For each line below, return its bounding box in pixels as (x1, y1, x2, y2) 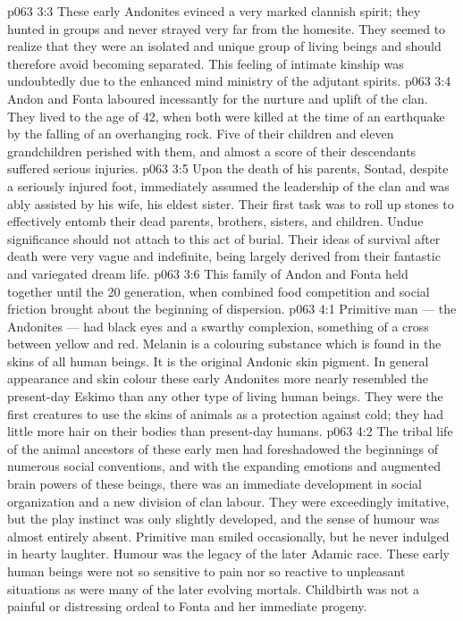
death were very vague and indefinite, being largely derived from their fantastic (7, 247, 441, 265)
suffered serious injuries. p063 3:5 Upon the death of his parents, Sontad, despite (7, 159, 449, 178)
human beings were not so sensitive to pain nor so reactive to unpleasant (7, 562, 406, 580)
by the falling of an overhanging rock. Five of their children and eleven (7, 124, 394, 143)
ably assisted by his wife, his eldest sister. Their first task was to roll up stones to (7, 194, 454, 213)
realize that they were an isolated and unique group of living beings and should (7, 37, 442, 55)
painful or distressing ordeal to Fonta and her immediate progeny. (7, 597, 367, 616)
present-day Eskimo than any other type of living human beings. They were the (7, 387, 443, 406)
